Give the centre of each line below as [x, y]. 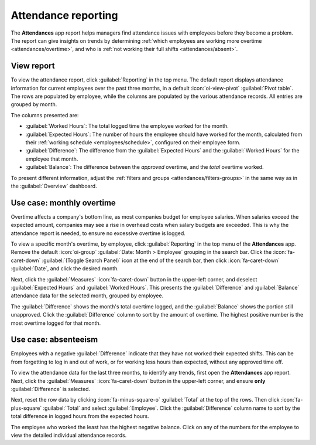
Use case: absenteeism [54, 340]
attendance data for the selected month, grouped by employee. [87, 295]
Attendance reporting [64, 15]
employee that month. [52, 159]
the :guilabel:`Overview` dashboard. [54, 186]
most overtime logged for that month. [56, 323]
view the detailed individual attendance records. [69, 435]
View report [33, 66]
